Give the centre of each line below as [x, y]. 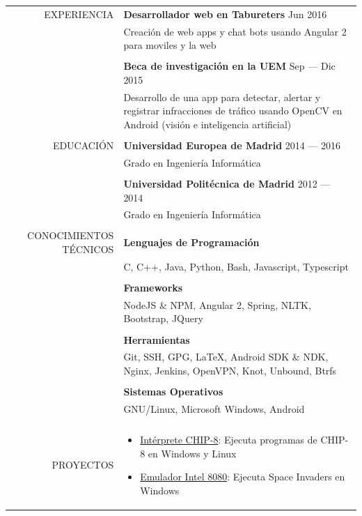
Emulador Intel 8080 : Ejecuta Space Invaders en [243, 477]
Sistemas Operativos [173, 392]
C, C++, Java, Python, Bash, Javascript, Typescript [236, 266]
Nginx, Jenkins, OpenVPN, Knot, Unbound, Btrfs [230, 370]
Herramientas [157, 339]
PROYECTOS [83, 465]
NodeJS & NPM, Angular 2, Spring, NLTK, [217, 304]
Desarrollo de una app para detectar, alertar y [222, 97]
